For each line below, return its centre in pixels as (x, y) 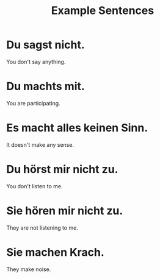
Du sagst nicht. (46, 45)
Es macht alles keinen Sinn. (77, 128)
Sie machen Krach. (56, 252)
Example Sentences (103, 11)
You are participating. (33, 103)
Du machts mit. (46, 87)
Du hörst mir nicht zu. (62, 169)
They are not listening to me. (42, 228)
